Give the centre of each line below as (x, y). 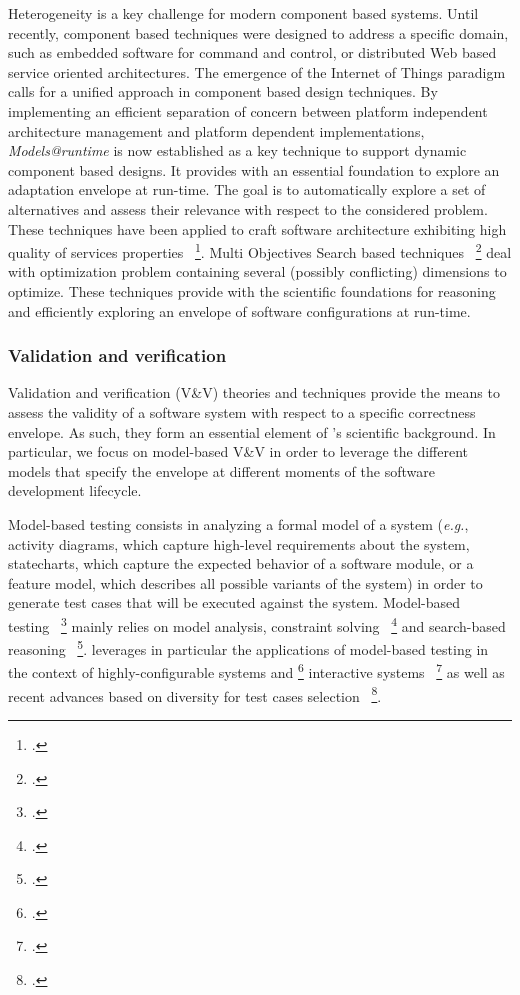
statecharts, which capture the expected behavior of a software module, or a (241, 563)
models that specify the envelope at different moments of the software (221, 470)
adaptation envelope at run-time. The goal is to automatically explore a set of (247, 189)
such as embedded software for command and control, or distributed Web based (252, 52)
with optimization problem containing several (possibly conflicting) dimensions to (257, 271)
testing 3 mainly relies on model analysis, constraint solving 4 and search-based (257, 624)
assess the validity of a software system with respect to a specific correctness (242, 411)
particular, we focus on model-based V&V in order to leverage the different (238, 451)
